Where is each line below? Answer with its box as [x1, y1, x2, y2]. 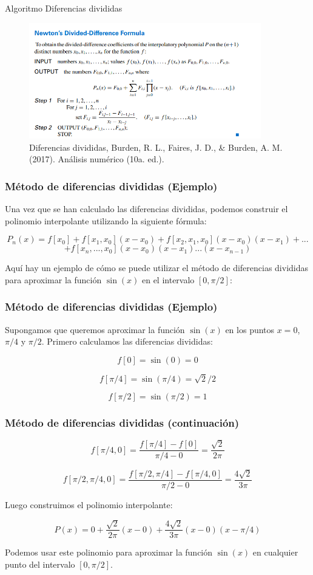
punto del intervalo [5, 558, 75, 570]
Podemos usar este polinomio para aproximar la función [5, 546, 213, 559]
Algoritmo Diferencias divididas [5, 2, 123, 14]
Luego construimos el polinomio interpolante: [5, 498, 173, 511]
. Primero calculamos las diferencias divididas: [41, 335, 213, 348]
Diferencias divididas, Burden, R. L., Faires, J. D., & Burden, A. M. [29, 140, 283, 153]
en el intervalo [141, 273, 195, 286]
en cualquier [252, 546, 298, 559]
